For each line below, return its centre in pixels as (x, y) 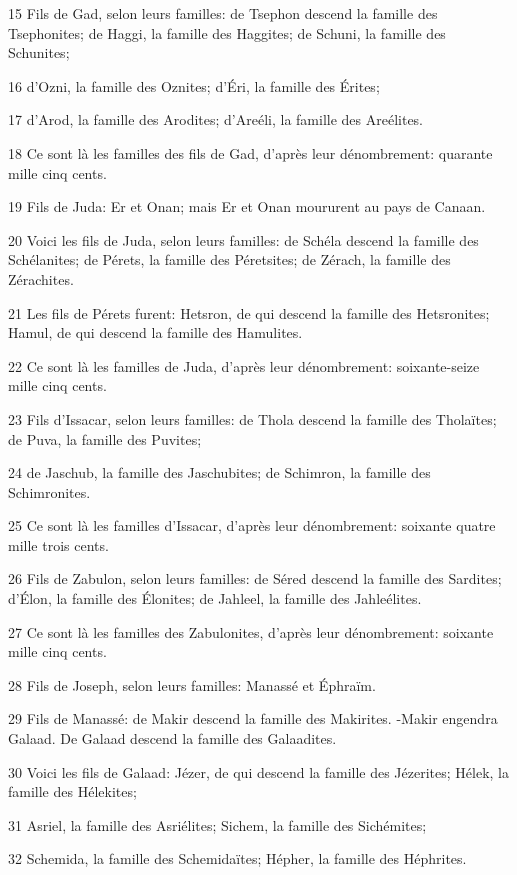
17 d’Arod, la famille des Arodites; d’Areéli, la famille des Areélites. (216, 119)
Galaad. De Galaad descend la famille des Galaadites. (172, 738)
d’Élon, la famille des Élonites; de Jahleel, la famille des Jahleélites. (215, 598)
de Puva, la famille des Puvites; (105, 438)
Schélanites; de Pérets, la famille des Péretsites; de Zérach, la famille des (229, 259)
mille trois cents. (58, 544)
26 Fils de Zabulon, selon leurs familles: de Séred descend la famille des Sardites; (255, 578)
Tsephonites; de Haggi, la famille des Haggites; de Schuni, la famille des (227, 32)
